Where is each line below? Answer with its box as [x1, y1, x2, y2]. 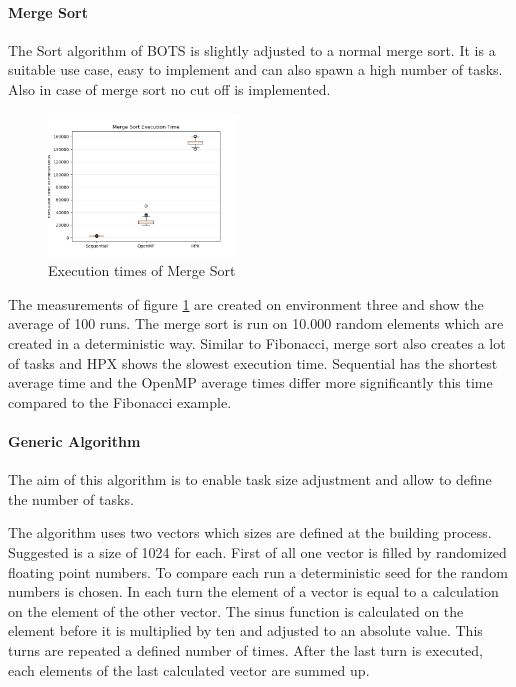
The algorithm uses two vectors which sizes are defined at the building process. [8, 522, 492, 543]
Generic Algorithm [8, 431, 141, 452]
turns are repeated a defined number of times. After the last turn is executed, [8, 639, 483, 660]
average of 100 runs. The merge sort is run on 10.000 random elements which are [8, 313, 504, 334]
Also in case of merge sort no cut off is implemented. [8, 78, 331, 99]
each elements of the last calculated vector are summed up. [8, 659, 370, 680]
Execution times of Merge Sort [48, 260, 236, 281]
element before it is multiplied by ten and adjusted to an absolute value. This [8, 620, 483, 641]
